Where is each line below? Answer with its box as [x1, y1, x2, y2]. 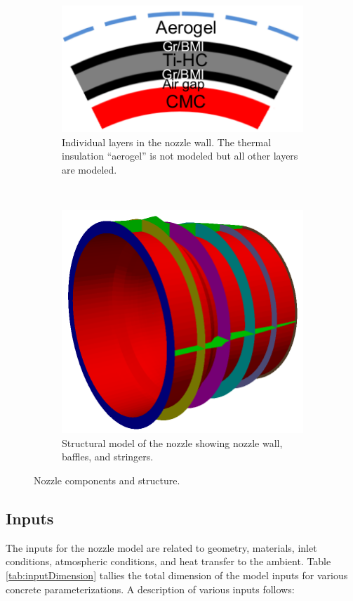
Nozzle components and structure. [34, 473, 180, 488]
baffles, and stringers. [62, 449, 154, 464]
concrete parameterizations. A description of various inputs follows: [6, 581, 295, 596]
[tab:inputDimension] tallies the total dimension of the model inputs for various [6, 568, 348, 583]
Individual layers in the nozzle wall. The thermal [62, 134, 272, 149]
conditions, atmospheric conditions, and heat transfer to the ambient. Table [6, 554, 331, 569]
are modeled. [62, 162, 117, 177]
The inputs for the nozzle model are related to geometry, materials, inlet [6, 540, 317, 555]
